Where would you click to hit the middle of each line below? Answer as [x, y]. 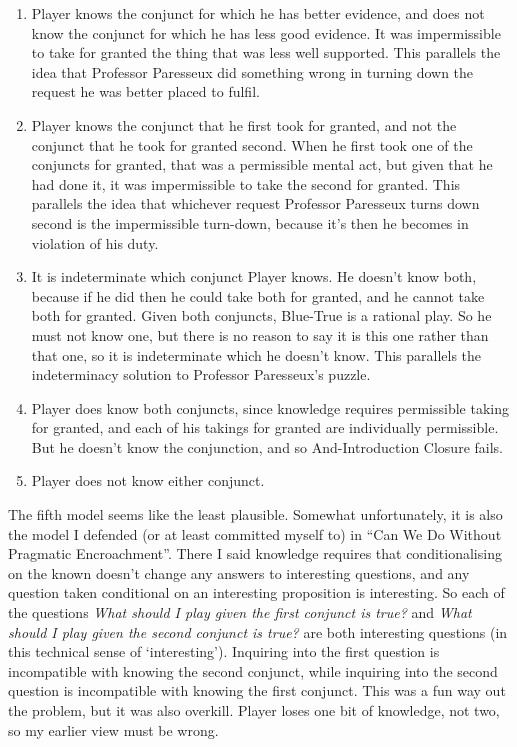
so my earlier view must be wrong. [113, 729]
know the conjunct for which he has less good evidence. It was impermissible [266, 32]
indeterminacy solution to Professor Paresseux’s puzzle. [201, 374]
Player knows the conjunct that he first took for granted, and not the [244, 124]
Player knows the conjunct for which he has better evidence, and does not [258, 13]
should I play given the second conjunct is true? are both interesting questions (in [258, 631]
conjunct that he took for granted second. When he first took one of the [252, 144]
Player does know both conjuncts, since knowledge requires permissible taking [270, 407]
